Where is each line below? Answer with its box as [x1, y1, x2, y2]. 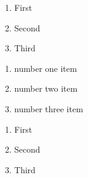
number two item [14, 82, 78, 95]
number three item [14, 102, 83, 115]
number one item [14, 62, 77, 74]
